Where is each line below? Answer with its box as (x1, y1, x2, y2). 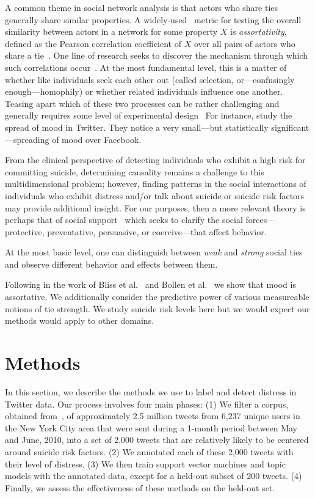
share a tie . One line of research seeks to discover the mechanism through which (5, 49, 308, 62)
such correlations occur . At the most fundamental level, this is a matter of (5, 60, 287, 73)
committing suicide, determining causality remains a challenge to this (5, 165, 264, 178)
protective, (5, 225, 45, 238)
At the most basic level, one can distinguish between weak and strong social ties (5, 246, 303, 258)
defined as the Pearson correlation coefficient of (5, 37, 182, 49)
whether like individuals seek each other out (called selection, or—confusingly (5, 73, 295, 86)
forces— (245, 213, 276, 226)
